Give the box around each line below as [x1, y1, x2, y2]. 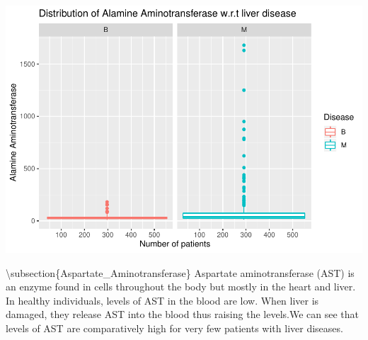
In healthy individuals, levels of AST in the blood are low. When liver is [6, 293, 319, 307]
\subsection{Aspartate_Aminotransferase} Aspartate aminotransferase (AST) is [6, 265, 355, 280]
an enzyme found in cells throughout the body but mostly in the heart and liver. [6, 279, 356, 294]
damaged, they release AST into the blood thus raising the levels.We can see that [6, 307, 359, 322]
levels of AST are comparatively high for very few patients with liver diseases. [6, 320, 343, 335]
